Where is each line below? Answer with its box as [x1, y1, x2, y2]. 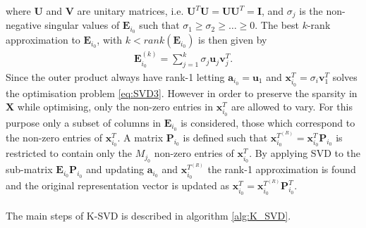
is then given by [198, 32, 267, 47]
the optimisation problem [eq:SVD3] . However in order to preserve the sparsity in [6, 85, 358, 100]
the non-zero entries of [6, 129, 103, 144]
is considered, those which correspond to [181, 115, 355, 129]
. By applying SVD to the [249, 146, 361, 160]
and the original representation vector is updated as [6, 178, 229, 193]
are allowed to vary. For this [231, 99, 353, 114]
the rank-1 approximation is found [207, 162, 356, 177]
